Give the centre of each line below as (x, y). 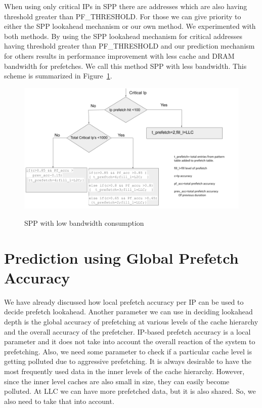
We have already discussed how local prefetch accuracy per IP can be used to (124, 301)
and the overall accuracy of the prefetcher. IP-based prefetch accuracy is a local (127, 331)
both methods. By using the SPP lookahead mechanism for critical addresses (123, 36)
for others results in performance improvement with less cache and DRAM (119, 55)
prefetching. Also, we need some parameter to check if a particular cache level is (128, 351)
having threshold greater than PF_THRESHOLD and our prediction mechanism (129, 46)
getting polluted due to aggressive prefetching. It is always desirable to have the (128, 361)
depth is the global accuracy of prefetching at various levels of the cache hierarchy (131, 321)
